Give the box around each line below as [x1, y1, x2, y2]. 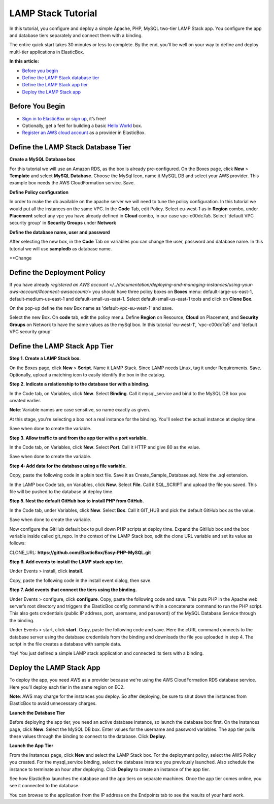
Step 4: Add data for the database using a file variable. [9, 463, 127, 469]
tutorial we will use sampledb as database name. [9, 245, 112, 251]
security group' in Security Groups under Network [9, 220, 116, 226]
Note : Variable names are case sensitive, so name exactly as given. [9, 407, 151, 413]
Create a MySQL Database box [9, 156, 76, 163]
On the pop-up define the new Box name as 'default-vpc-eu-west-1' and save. [9, 305, 174, 311]
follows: [9, 540, 26, 546]
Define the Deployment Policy [9, 268, 106, 277]
